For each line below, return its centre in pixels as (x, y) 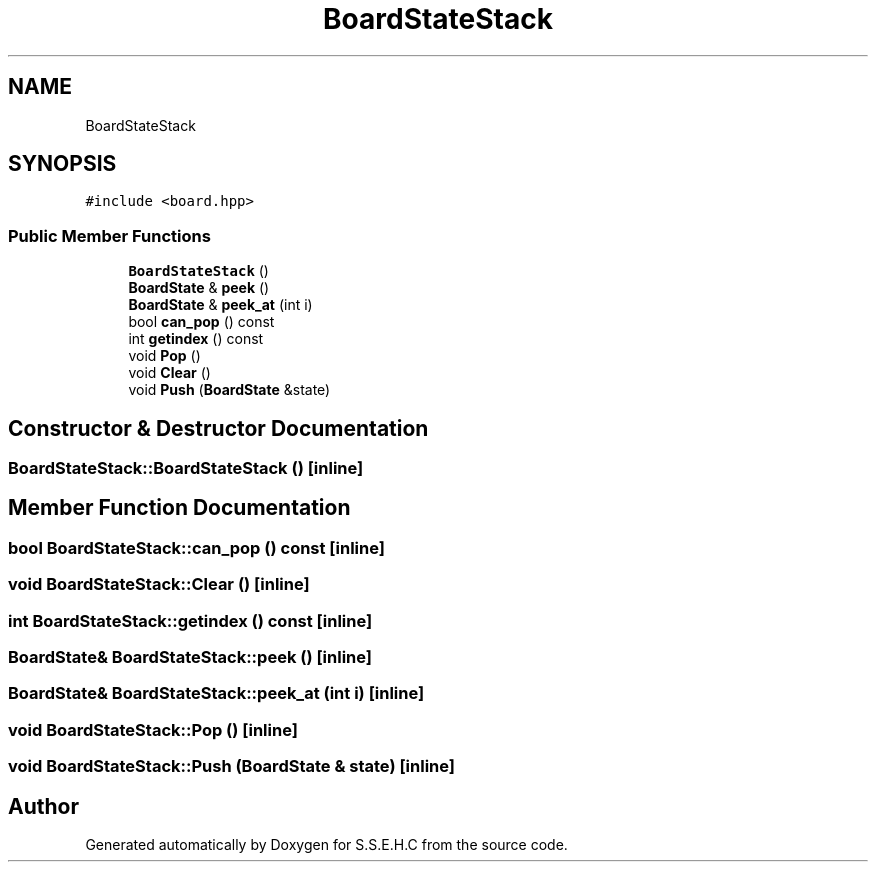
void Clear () (169, 373)
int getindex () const (196, 339)
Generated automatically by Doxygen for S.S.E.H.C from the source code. (326, 844)
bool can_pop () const (201, 322)
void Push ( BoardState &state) (229, 390)
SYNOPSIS (62, 164)
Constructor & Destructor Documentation (218, 428)
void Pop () (164, 356)
